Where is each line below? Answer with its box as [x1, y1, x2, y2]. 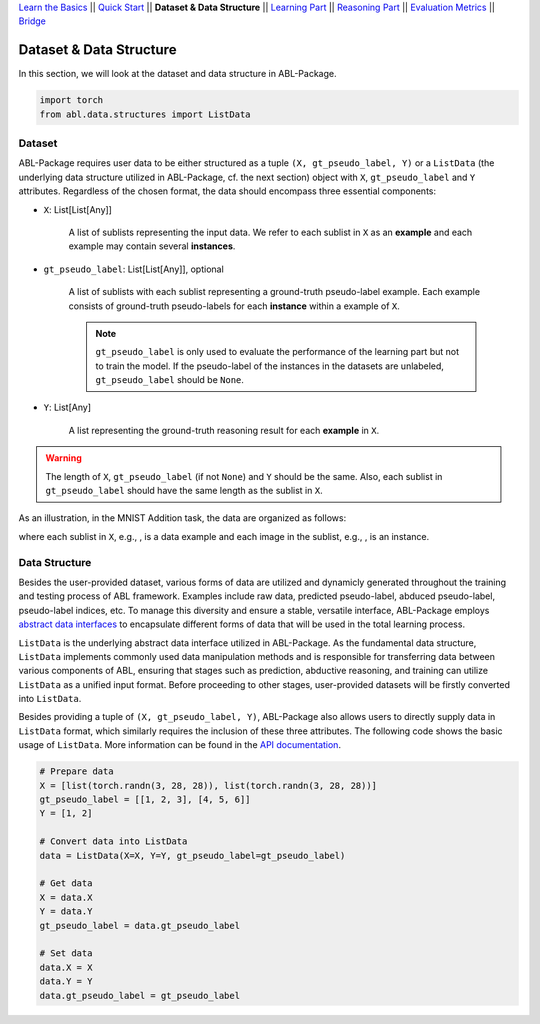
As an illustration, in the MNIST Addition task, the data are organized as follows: [18, 512, 347, 524]
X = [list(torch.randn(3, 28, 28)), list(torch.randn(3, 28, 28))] [39, 780, 378, 791]
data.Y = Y [39, 976, 93, 987]
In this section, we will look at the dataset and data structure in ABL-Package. [18, 68, 337, 80]
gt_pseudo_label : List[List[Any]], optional [43, 263, 224, 275]
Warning [45, 452, 82, 464]
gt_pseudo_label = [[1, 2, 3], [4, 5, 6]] [39, 794, 251, 805]
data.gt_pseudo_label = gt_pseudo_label [39, 990, 240, 1001]
